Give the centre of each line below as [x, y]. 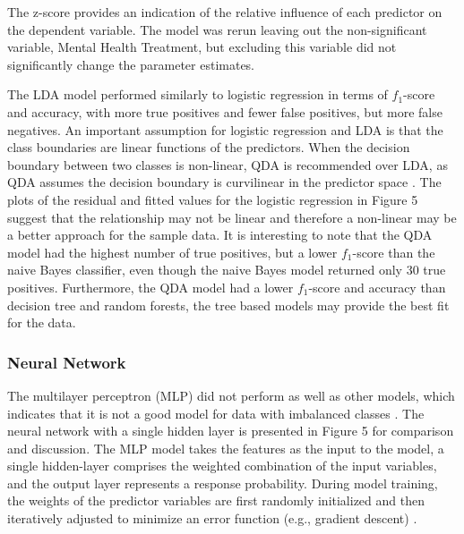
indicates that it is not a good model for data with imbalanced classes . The [216, 413]
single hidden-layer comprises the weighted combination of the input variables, [222, 466]
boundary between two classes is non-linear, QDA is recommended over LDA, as [228, 164]
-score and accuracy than [377, 287]
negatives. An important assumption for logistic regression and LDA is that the [225, 129]
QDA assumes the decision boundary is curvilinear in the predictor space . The [224, 182]
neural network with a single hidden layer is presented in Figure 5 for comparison [231, 431]
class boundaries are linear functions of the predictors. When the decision [209, 147]
